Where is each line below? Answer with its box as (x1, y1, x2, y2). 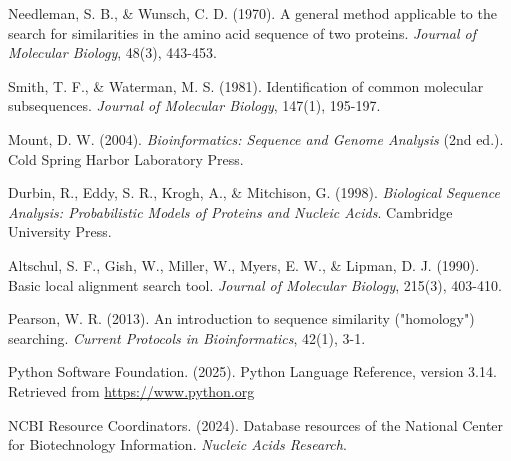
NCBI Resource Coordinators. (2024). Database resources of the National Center (8, 414, 504, 435)
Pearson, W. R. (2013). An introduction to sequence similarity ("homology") (8, 308, 475, 329)
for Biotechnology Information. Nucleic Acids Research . (8, 434, 347, 455)
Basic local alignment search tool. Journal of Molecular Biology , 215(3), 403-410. (8, 274, 502, 295)
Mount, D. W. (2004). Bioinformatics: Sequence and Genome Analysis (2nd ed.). (8, 128, 504, 149)
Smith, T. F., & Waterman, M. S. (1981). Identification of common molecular (8, 75, 484, 96)
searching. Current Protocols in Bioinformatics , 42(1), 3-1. (8, 327, 366, 348)
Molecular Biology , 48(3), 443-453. (8, 42, 217, 63)
